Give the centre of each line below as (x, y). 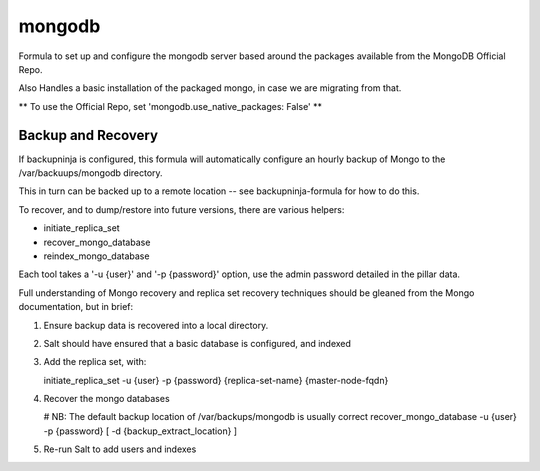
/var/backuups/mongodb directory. (91, 173)
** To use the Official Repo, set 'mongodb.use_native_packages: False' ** (170, 106)
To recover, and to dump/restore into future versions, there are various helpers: (181, 209)
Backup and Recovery (88, 135)
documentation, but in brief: (76, 307)
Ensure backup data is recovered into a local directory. (156, 325)
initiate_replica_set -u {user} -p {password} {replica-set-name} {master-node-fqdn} (216, 380)
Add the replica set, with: (95, 362)
